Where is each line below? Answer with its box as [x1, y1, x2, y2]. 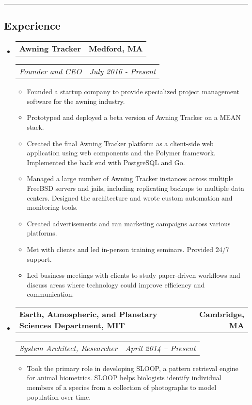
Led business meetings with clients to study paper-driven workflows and [27, 270, 240, 280]
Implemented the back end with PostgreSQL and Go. [27, 157, 185, 167]
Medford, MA [89, 43, 143, 54]
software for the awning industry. [27, 96, 125, 106]
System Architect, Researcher [19, 342, 118, 354]
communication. [27, 289, 74, 299]
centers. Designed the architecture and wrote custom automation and [27, 192, 233, 202]
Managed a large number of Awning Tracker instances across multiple [27, 173, 234, 184]
